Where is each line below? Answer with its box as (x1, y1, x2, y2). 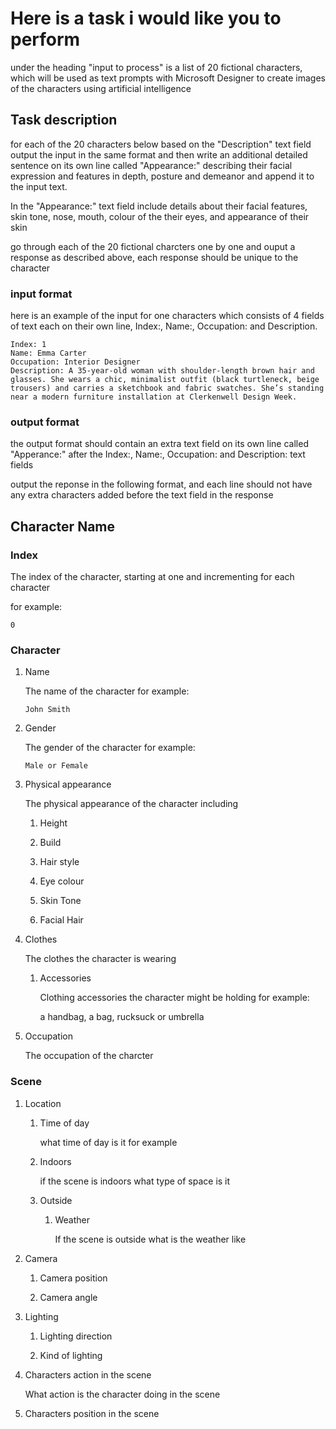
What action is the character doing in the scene (24, 1388, 221, 1400)
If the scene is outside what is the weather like (54, 1233, 247, 1245)
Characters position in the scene (24, 1407, 160, 1419)
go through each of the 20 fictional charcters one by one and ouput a (10, 240, 296, 252)
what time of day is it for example (39, 1136, 178, 1148)
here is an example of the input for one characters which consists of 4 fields (10, 310, 325, 322)
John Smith (24, 705, 71, 715)
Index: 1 (10, 340, 47, 350)
